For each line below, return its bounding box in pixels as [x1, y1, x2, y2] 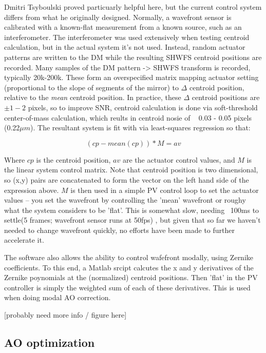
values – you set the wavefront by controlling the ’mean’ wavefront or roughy [4, 194, 246, 205]
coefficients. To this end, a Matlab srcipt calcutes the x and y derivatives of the [4, 262, 254, 272]
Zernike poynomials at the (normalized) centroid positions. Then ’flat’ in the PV [4, 272, 258, 283]
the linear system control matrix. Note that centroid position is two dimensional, [4, 164, 258, 175]
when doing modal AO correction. [4, 292, 111, 303]
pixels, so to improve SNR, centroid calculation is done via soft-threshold [28, 102, 258, 112]
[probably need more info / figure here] [4, 309, 127, 320]
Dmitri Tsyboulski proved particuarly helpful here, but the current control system [4, 2, 262, 12]
